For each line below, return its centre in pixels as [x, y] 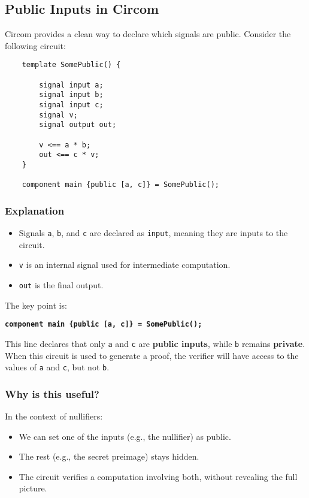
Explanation [35, 210]
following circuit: [35, 45]
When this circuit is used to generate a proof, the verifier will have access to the [152, 355]
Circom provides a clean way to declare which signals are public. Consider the [148, 34]
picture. [33, 488]
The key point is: [36, 305]
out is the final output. [61, 285]
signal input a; [71, 85]
